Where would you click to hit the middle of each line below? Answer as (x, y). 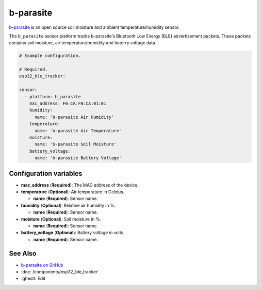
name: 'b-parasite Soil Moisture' (75, 144)
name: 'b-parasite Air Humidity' (74, 117)
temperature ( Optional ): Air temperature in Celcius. (73, 192)
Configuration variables (46, 173)
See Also (23, 253)
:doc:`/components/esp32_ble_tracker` (60, 272)
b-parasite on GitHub (42, 265)
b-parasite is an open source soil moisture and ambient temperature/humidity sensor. (94, 27)
